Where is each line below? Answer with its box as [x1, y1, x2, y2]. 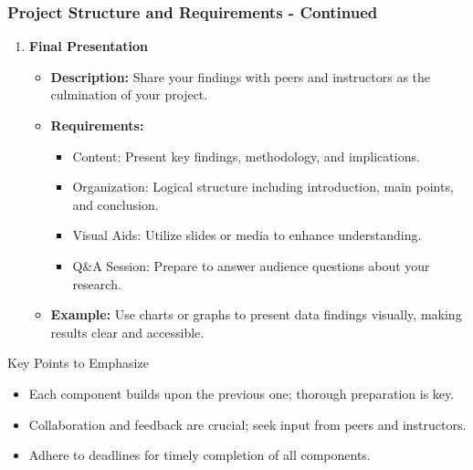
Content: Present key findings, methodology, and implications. [72, 146, 420, 165]
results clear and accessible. [50, 322, 205, 341]
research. [72, 274, 121, 293]
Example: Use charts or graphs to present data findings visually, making [50, 305, 462, 324]
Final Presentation [28, 37, 149, 56]
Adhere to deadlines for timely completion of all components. [28, 445, 371, 465]
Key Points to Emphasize [7, 353, 149, 372]
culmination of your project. [50, 85, 208, 104]
